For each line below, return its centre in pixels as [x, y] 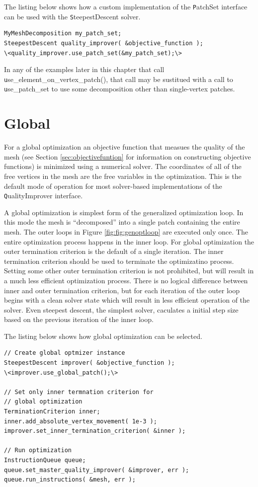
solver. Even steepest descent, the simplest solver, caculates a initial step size [121, 309]
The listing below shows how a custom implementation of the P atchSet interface [126, 6]
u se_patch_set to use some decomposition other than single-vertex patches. [120, 89]
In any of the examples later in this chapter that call [84, 69]
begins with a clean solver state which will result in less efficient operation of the [127, 300]
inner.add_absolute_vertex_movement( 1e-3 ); [81, 421]
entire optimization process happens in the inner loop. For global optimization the [129, 241]
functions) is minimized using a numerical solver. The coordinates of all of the [123, 166]
